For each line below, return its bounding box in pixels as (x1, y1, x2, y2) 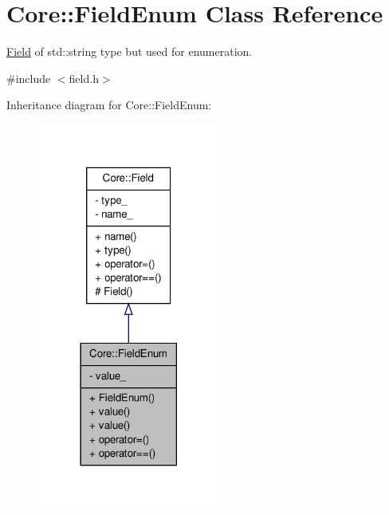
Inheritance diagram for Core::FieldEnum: (6, 96, 212, 113)
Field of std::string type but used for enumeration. (6, 43, 253, 60)
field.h (69, 69, 99, 86)
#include (6, 69, 51, 86)
